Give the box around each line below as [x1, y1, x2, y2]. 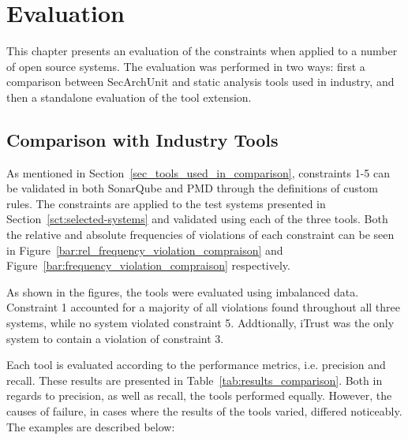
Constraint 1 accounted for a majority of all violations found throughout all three [6, 299, 400, 315]
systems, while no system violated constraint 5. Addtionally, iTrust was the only [6, 315, 395, 331]
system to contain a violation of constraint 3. [6, 330, 224, 346]
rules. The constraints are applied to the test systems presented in [6, 195, 326, 211]
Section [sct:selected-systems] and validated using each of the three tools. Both [6, 211, 388, 227]
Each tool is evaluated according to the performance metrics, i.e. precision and [6, 356, 386, 373]
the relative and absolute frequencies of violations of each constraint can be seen [6, 226, 395, 243]
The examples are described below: [6, 418, 175, 434]
